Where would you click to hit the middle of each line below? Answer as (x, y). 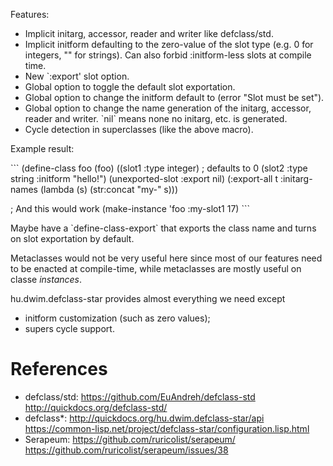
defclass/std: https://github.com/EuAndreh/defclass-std (140, 396)
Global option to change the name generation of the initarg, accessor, (168, 108)
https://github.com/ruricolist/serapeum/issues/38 (126, 450)
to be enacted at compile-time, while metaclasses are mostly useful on (156, 268)
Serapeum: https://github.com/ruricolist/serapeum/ (130, 439)
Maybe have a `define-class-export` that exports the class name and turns (163, 228)
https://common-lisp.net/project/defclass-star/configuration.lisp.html (167, 428)
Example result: (42, 148)
